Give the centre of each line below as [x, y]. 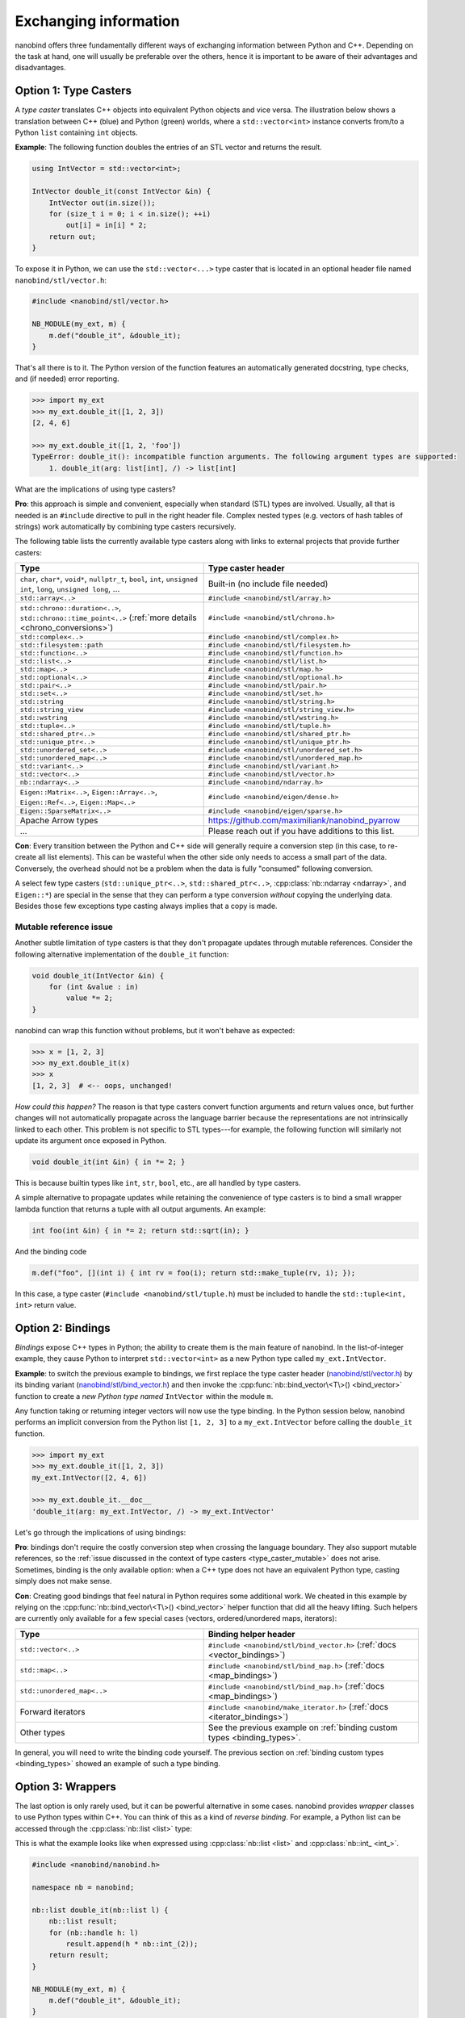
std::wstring [44, 718]
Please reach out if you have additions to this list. [301, 831]
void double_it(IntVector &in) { [98, 976]
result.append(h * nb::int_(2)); [132, 1944]
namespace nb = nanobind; [83, 1888]
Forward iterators [52, 1711]
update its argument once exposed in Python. [91, 1141]
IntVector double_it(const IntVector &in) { [121, 191]
